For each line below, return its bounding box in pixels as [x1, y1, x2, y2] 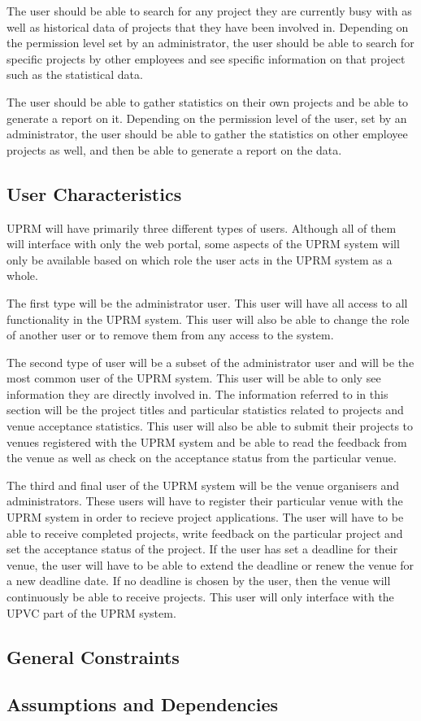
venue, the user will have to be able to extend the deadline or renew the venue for [7, 556, 414, 573]
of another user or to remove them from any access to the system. [7, 326, 334, 343]
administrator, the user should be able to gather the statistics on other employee [7, 125, 408, 142]
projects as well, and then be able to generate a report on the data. [7, 141, 342, 158]
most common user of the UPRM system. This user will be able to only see [7, 369, 381, 387]
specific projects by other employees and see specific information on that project [7, 50, 406, 67]
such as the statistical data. [7, 66, 143, 83]
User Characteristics [7, 181, 182, 206]
